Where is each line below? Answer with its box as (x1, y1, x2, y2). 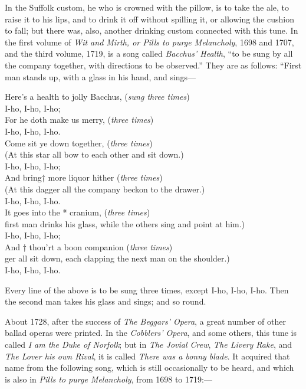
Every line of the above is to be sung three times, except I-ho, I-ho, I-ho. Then (5, 283, 289, 296)
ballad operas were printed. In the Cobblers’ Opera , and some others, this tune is (5, 326, 297, 339)
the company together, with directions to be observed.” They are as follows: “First (5, 58, 302, 71)
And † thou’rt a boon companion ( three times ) (5, 240, 173, 253)
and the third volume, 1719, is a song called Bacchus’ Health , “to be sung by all (5, 47, 293, 60)
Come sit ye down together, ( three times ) (5, 136, 153, 149)
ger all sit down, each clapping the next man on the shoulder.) (5, 252, 230, 264)
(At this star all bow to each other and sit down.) (5, 148, 184, 161)
